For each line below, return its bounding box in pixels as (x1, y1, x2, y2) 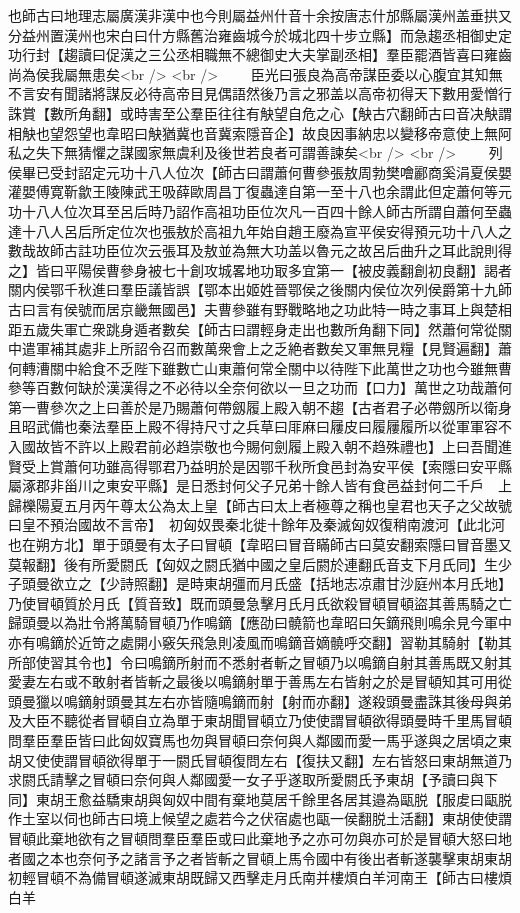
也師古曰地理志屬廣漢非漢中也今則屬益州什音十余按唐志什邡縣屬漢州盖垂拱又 (8, 5, 512, 25)
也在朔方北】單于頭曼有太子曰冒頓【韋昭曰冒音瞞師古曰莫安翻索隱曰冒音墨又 (8, 534, 512, 555)
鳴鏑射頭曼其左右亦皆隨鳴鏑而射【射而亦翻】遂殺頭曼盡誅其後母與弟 (63, 690, 512, 711)
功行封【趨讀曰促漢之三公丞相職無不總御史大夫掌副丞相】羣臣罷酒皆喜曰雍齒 (8, 44, 512, 65)
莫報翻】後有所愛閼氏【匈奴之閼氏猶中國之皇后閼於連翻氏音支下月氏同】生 (8, 553, 498, 574)
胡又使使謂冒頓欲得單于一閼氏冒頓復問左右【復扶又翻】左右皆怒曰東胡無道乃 (8, 749, 512, 770)
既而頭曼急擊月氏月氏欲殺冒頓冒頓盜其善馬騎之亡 (189, 592, 512, 613)
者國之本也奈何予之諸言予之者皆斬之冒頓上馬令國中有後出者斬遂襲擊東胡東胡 (8, 847, 512, 868)
